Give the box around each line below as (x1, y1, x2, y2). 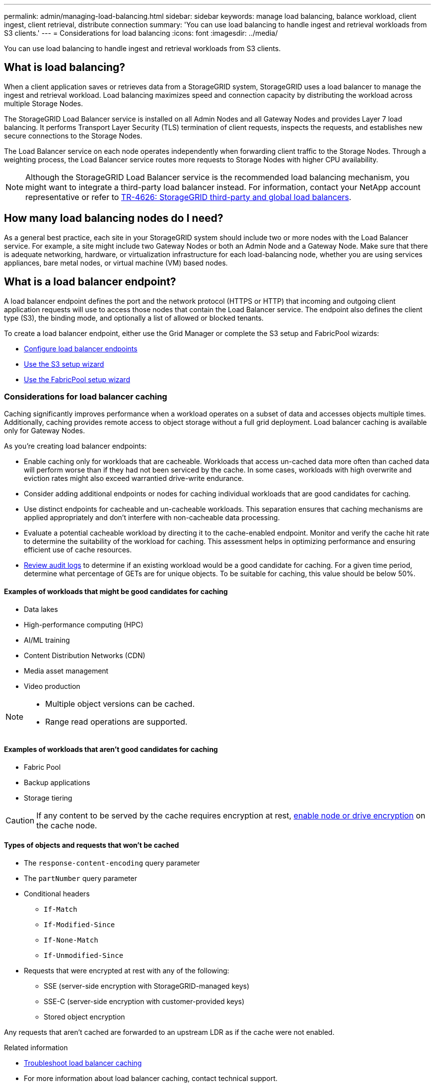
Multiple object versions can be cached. (45, 698, 195, 709)
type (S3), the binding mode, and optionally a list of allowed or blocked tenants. (4, 313, 264, 322)
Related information (4, 1043, 68, 1052)
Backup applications (24, 778, 90, 787)
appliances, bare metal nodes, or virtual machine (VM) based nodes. (4, 258, 228, 267)
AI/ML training (24, 635, 70, 644)
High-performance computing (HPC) (24, 620, 144, 629)
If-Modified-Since (44, 920, 115, 929)
